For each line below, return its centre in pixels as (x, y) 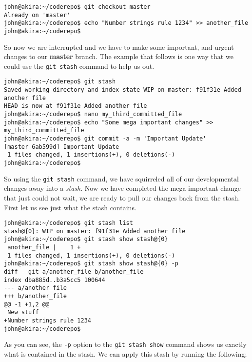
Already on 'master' (37, 15)
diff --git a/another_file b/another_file (74, 272)
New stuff (23, 312)
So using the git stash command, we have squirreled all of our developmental (121, 178)
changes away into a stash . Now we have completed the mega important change (122, 188)
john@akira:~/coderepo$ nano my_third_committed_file (93, 114)
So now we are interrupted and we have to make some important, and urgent (119, 47)
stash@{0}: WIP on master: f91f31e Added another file (95, 231)
